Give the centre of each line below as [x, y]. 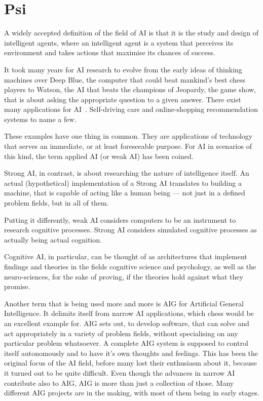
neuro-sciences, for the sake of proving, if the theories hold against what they [124, 276]
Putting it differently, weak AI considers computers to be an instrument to [120, 219]
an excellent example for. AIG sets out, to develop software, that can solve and [127, 323]
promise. [17, 286]
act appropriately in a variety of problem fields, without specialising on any [121, 333]
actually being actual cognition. [53, 239]
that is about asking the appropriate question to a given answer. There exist [123, 99]
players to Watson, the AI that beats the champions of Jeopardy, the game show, [130, 89]
